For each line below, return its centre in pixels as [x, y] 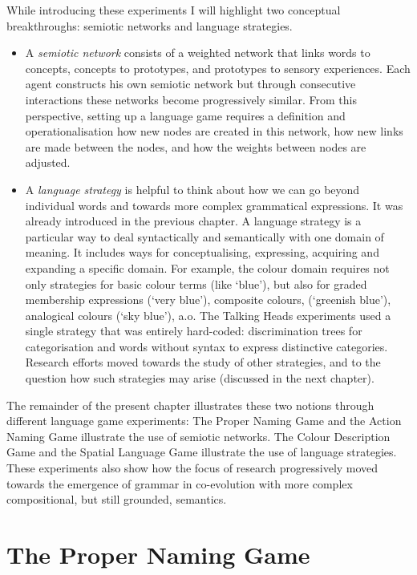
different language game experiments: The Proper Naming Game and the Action [204, 421]
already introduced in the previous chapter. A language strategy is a [193, 221]
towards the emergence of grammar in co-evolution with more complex [180, 483]
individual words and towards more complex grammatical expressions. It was [214, 205]
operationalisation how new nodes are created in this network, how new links [214, 131]
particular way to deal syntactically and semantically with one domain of [204, 236]
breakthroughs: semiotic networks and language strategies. [150, 25]
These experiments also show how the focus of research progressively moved [192, 468]
